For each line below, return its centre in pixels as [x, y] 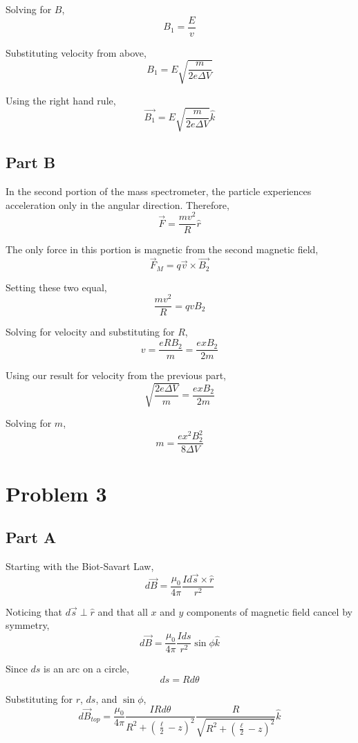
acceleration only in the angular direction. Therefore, [117, 204]
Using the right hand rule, [61, 100]
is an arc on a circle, [86, 669]
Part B [31, 162]
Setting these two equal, [56, 287]
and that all [123, 611]
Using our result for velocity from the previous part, [116, 375]
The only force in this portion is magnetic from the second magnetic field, [162, 249]
